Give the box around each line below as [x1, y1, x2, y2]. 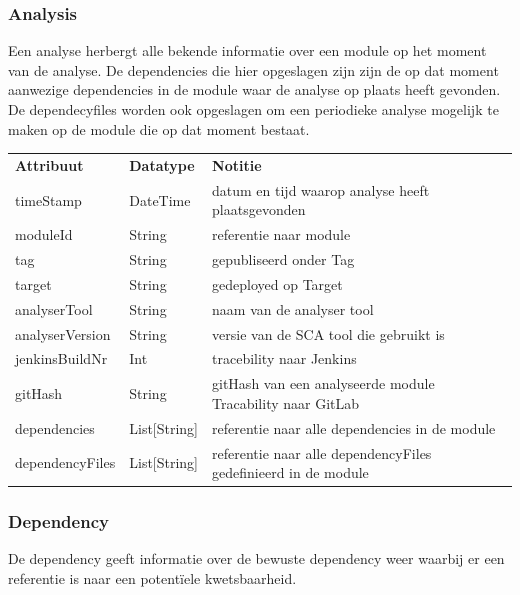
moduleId [15, 224, 73, 245]
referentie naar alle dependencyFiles [212, 442, 432, 463]
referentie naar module [212, 224, 351, 245]
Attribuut [15, 154, 84, 175]
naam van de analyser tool [212, 298, 374, 319]
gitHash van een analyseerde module [212, 373, 435, 394]
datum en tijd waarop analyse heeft [212, 179, 430, 200]
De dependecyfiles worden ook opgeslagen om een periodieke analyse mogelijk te [8, 99, 499, 119]
